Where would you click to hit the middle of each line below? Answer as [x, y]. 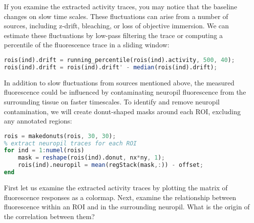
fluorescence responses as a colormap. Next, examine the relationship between [120, 197]
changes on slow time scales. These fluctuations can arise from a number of [116, 16]
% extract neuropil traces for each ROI [71, 143]
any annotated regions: [38, 121]
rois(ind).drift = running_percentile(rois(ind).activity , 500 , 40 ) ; [119, 60]
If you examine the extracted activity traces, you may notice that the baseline [121, 6]
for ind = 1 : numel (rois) [44, 151]
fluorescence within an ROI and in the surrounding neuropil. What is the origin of [127, 207]
